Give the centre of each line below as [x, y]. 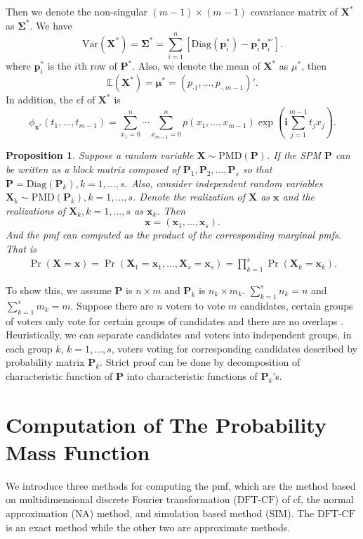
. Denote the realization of [189, 197]
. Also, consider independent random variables [224, 183]
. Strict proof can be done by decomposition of [200, 362]
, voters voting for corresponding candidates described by [234, 348]
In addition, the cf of [51, 100]
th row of [97, 66]
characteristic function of [59, 375]
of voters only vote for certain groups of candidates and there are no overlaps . [174, 321]
